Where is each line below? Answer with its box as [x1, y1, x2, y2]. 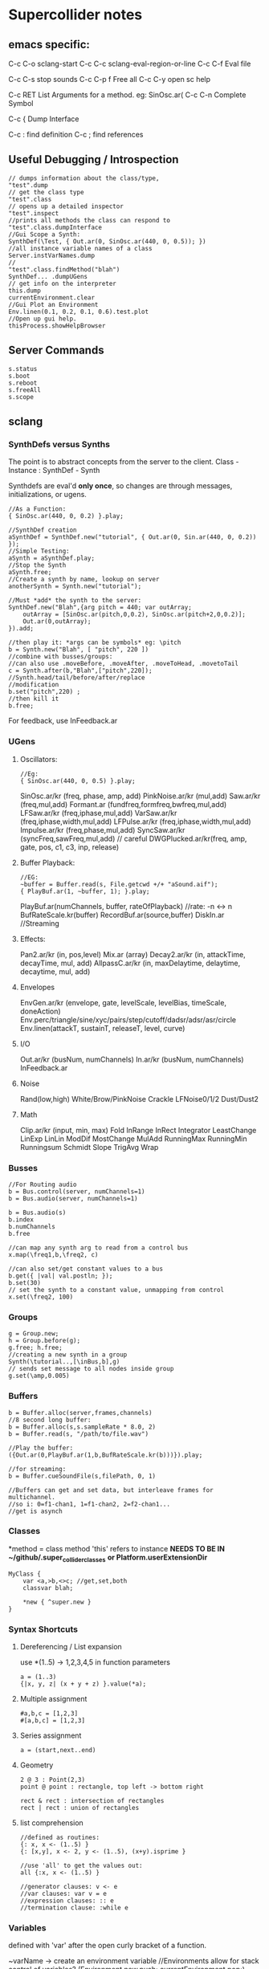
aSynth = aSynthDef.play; [8, 554, 95, 563]
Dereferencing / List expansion [19, 1641, 122, 1651]
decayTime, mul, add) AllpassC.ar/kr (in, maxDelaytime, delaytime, [19, 958, 241, 968]
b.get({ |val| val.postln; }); [8, 1271, 113, 1280]
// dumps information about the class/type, [8, 174, 160, 182]
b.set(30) [8, 1278, 42, 1286]
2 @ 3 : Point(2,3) [19, 1775, 86, 1784]
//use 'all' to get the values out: [19, 1861, 143, 1869]
